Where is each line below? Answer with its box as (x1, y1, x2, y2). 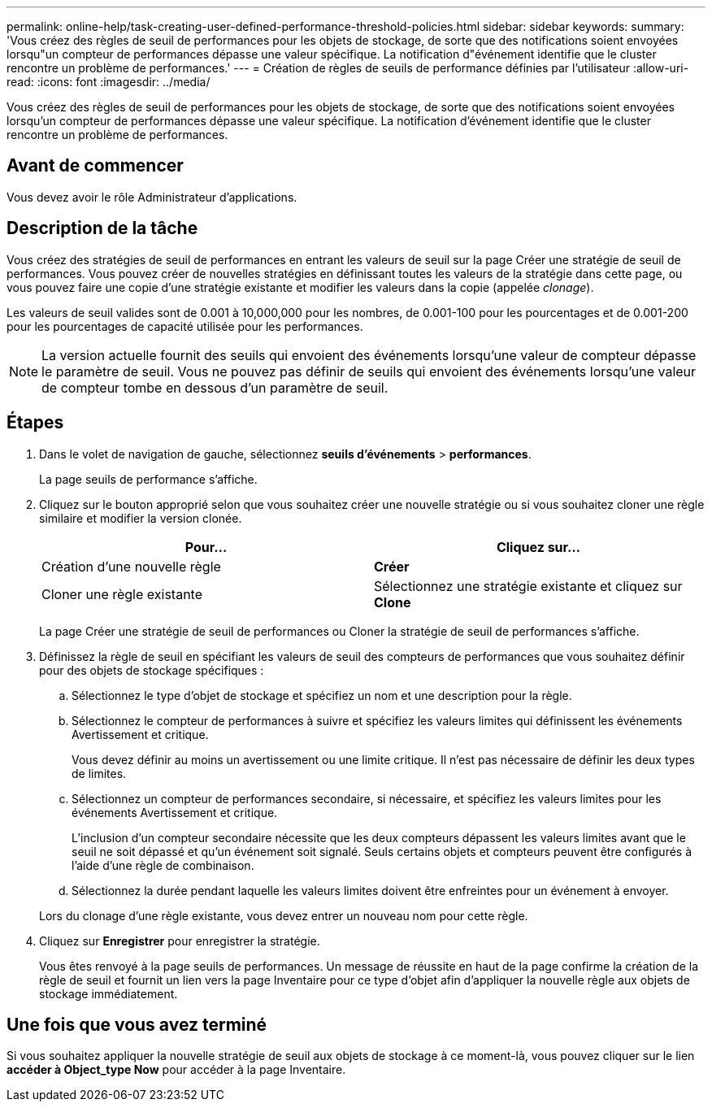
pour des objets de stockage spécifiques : (39, 663, 264, 677)
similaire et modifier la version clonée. (39, 511, 242, 525)
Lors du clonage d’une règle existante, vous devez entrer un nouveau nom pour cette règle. (39, 908, 528, 923)
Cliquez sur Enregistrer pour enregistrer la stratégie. (39, 933, 320, 948)
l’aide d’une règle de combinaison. (72, 858, 254, 872)
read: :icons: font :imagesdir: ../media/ (7, 75, 211, 89)
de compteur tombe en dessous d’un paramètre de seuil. (41, 379, 389, 396)
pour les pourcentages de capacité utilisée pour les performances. (7, 319, 363, 333)
